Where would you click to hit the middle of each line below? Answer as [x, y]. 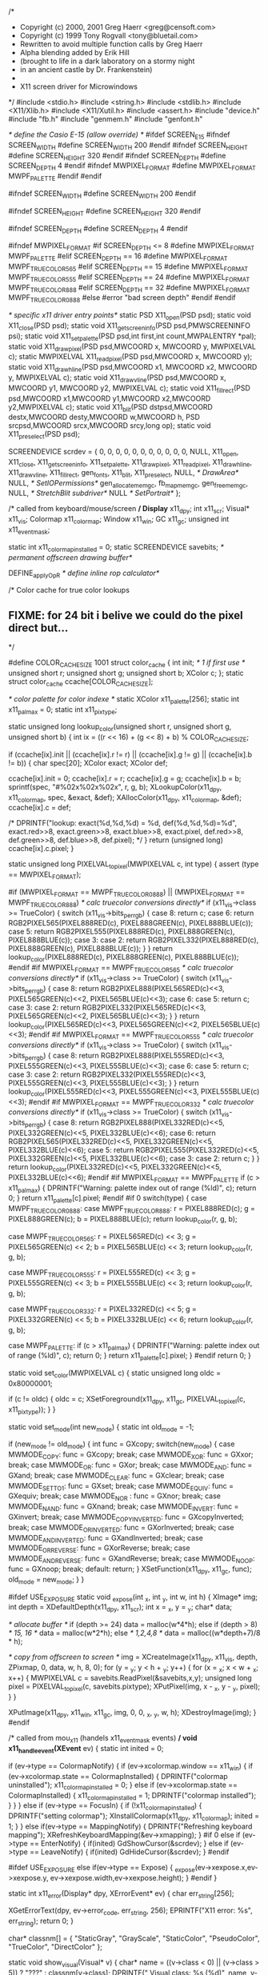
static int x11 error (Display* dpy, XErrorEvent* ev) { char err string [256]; [121, 1894]
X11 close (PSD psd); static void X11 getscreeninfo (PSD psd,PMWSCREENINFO [129, 326]
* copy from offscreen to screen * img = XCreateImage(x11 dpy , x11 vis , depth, [133, 1657]
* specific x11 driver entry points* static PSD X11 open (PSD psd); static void [130, 316]
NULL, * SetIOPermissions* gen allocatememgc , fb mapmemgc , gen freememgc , [128, 484]
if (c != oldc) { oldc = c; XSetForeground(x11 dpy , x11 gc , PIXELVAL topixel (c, [127, 1399]
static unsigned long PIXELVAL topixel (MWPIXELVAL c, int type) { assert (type [134, 865]
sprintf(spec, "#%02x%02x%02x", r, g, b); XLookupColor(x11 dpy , [115, 788]
